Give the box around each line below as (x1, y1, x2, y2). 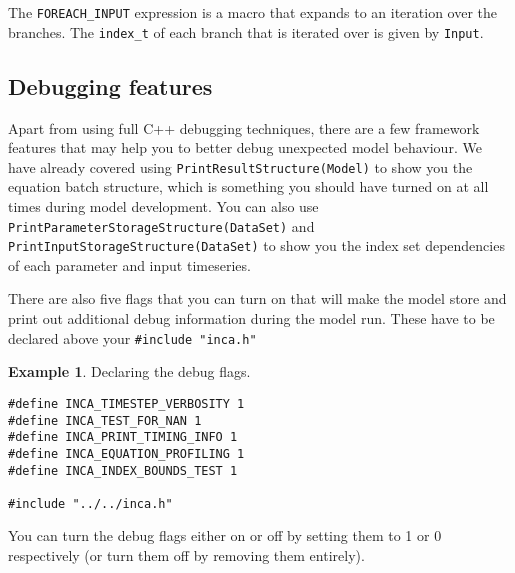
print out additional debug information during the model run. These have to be (8, 308, 495, 329)
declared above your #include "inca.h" (8, 327, 257, 348)
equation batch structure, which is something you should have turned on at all (8, 176, 489, 197)
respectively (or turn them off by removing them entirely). (8, 545, 365, 566)
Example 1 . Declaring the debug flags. (8, 361, 251, 382)
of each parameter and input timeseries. (8, 254, 251, 275)
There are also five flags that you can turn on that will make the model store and (8, 288, 507, 309)
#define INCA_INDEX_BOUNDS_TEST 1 (8, 463, 238, 478)
